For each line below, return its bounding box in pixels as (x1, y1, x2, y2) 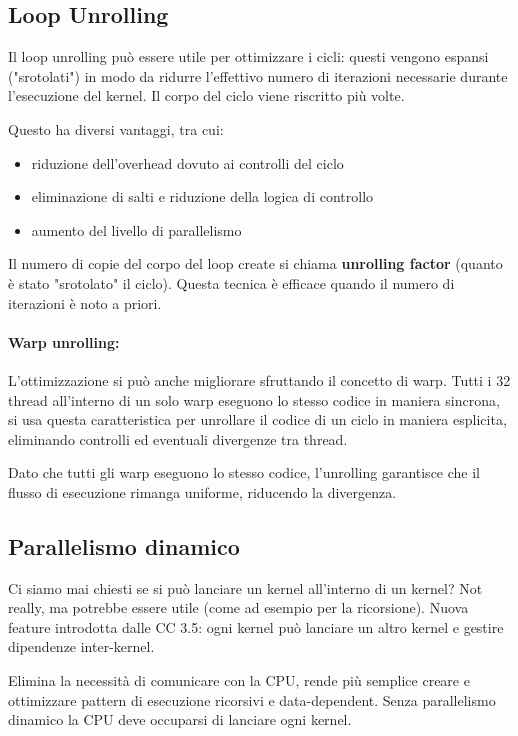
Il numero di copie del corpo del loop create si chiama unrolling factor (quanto (8, 253, 503, 274)
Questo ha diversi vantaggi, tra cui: (8, 118, 224, 139)
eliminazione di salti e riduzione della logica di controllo (31, 186, 374, 207)
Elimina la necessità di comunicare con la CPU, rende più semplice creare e (8, 670, 470, 691)
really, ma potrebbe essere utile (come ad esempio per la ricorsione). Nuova (8, 597, 469, 618)
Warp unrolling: (8, 331, 120, 352)
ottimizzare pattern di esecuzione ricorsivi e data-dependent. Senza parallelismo (8, 689, 496, 710)
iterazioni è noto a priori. (8, 292, 162, 313)
